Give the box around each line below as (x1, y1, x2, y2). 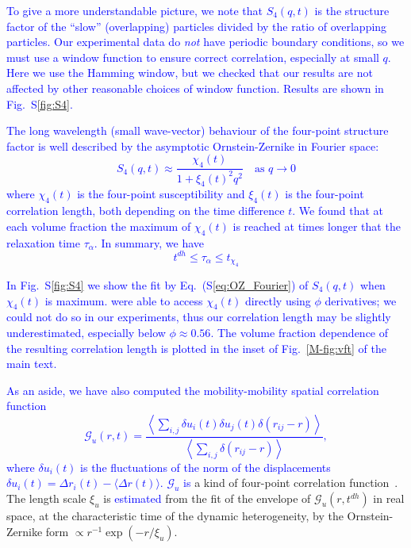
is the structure (314, 2, 390, 18)
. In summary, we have (94, 234, 204, 251)
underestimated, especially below (6, 324, 166, 340)
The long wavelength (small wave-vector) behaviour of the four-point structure (6, 122, 389, 139)
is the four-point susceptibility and (77, 186, 245, 202)
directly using (244, 292, 311, 308)
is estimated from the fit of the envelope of (103, 490, 311, 507)
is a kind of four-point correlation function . (183, 474, 398, 491)
